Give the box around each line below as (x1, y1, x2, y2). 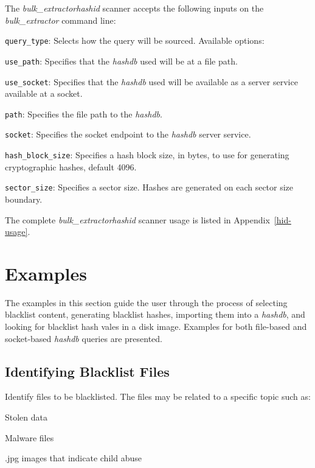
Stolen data (5, 411, 48, 424)
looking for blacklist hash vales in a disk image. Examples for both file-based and (5, 320, 307, 333)
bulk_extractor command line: (5, 13, 116, 26)
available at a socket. (5, 87, 83, 100)
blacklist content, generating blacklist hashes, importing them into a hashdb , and (5, 308, 305, 321)
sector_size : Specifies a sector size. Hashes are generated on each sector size (5, 181, 294, 194)
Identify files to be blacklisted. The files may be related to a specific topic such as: (5, 390, 311, 403)
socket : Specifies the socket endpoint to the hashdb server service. (5, 128, 251, 141)
